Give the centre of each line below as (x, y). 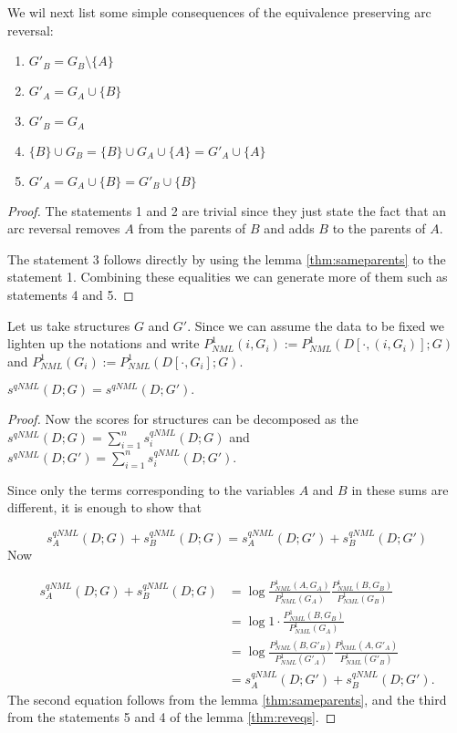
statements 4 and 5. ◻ (71, 295)
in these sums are (400, 489)
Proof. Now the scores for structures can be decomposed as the (183, 419)
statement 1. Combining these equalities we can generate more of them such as (228, 277)
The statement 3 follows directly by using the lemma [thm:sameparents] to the (227, 258)
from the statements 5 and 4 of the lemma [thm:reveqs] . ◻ (172, 717)
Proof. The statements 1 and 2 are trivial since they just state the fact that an (227, 210)
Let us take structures (69, 325)
